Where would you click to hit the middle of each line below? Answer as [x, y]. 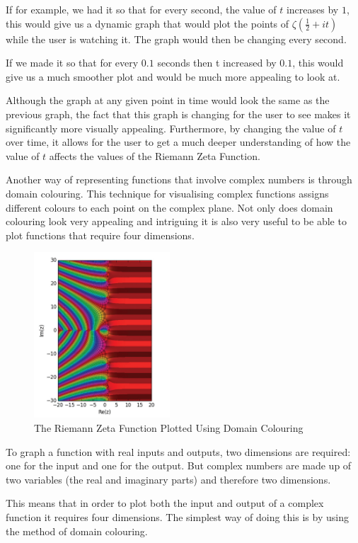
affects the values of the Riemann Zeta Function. [155, 155]
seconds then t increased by [217, 63]
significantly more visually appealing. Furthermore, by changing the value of [171, 128]
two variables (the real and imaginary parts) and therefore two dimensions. [168, 479]
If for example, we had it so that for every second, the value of [141, 9]
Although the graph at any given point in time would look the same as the [168, 100]
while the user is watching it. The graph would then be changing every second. [176, 39]
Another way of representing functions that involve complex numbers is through [179, 179]
